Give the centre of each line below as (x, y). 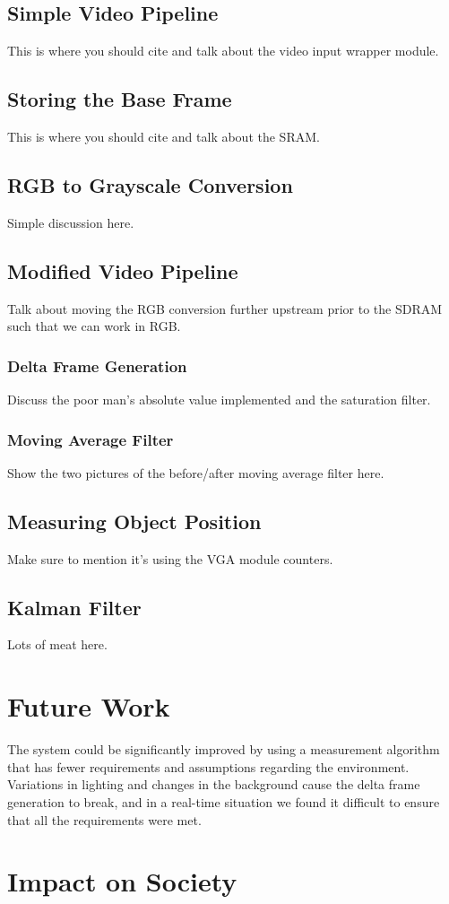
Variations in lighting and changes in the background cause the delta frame (214, 784)
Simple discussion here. (71, 222)
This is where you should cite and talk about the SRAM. (164, 136)
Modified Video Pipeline (123, 270)
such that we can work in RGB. (94, 326)
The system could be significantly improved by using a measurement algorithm (224, 749)
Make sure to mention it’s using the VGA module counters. (170, 558)
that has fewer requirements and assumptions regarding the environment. (208, 766)
